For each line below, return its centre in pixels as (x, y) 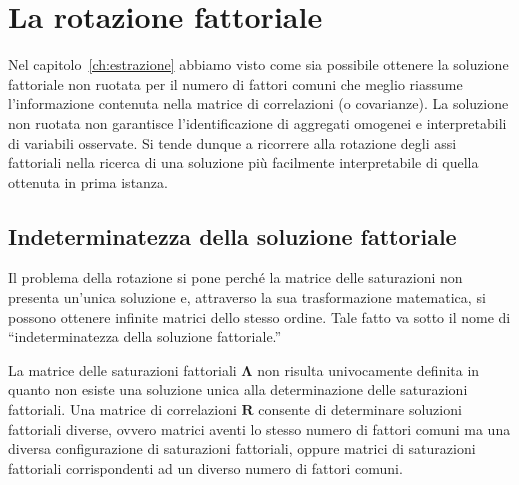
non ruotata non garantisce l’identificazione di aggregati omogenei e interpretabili (257, 122)
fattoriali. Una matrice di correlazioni (122, 409)
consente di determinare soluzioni (360, 409)
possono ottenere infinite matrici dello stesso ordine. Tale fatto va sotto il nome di (259, 316)
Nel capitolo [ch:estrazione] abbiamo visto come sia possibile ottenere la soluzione (258, 64)
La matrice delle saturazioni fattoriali (122, 369)
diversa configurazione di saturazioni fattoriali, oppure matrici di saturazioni (242, 448)
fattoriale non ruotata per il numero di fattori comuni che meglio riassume (235, 83)
